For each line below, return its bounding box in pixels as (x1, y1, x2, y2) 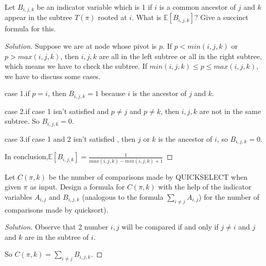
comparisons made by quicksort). (5, 204, 109, 215)
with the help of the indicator (158, 181, 252, 192)
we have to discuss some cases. (5, 70, 101, 81)
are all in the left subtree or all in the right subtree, (99, 50, 262, 61)
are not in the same (199, 105, 261, 116)
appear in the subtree (5, 12, 73, 23)
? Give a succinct (194, 12, 249, 23)
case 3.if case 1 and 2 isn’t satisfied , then (5, 133, 136, 144)
